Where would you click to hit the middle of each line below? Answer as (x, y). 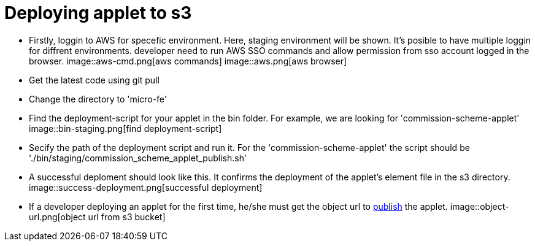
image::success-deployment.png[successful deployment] (146, 187)
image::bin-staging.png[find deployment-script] (125, 128)
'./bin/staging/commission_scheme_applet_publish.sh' (138, 158)
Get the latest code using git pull (94, 80)
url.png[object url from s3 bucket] (97, 217)
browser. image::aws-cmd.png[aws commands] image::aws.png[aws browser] (188, 61)
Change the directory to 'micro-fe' (98, 99)
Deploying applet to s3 (98, 13)
